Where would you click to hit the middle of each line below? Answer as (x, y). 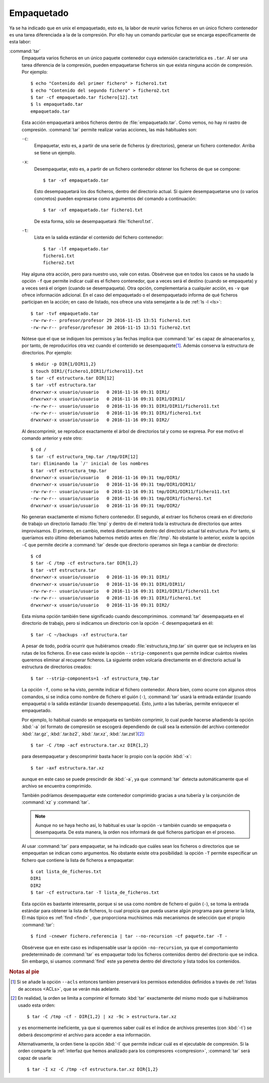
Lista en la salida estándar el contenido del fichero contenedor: (99, 238)
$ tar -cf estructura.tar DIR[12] (72, 378)
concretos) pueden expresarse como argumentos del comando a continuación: (115, 198)
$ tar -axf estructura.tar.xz (67, 768)
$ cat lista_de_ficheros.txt (66, 872)
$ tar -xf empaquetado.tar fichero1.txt (93, 210)
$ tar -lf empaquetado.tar (76, 249)
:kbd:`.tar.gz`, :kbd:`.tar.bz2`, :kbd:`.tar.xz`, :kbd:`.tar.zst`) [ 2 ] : (83, 734)
